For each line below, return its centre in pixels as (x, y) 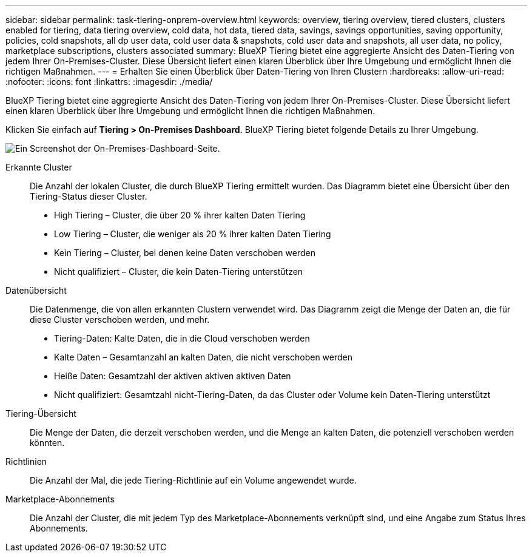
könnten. (47, 443)
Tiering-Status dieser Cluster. (89, 196)
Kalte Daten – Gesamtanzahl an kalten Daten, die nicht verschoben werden (204, 357)
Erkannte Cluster (39, 167)
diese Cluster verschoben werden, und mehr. (120, 319)
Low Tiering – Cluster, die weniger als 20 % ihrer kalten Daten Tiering (193, 234)
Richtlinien (26, 461)
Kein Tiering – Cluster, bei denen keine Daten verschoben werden (185, 253)
